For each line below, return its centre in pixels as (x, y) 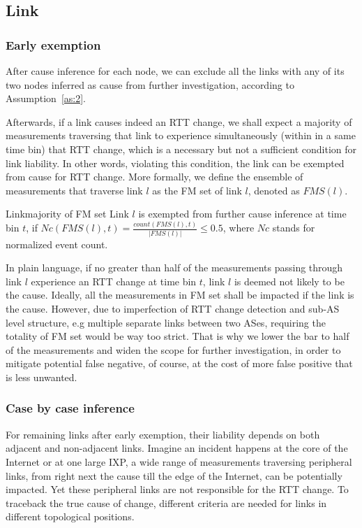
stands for (294, 228)
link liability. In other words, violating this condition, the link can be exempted (175, 163)
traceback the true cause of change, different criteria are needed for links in (166, 502)
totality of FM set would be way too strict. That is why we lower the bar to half (178, 336)
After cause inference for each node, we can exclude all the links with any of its (175, 71)
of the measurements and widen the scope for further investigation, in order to (173, 349)
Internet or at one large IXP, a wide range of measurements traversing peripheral (179, 461)
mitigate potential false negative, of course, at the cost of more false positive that (179, 363)
